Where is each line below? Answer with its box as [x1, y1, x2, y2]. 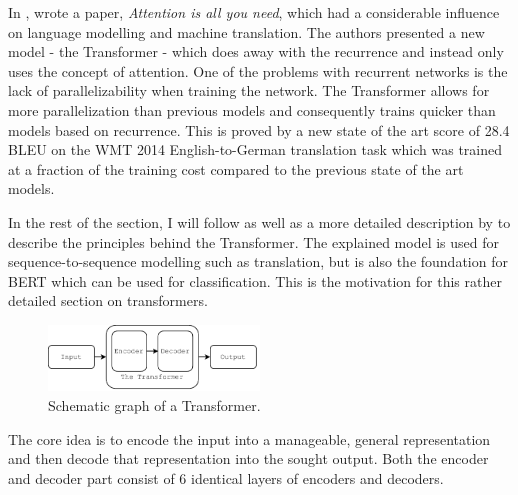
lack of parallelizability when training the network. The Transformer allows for [8, 80, 490, 101]
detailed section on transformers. [8, 290, 208, 311]
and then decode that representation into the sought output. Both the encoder [8, 448, 489, 469]
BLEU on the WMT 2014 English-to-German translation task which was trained [8, 139, 503, 160]
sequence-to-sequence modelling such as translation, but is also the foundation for [8, 251, 508, 272]
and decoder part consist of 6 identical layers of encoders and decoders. [8, 467, 444, 488]
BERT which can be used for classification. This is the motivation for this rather [8, 270, 502, 291]
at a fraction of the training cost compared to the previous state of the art [8, 158, 464, 179]
